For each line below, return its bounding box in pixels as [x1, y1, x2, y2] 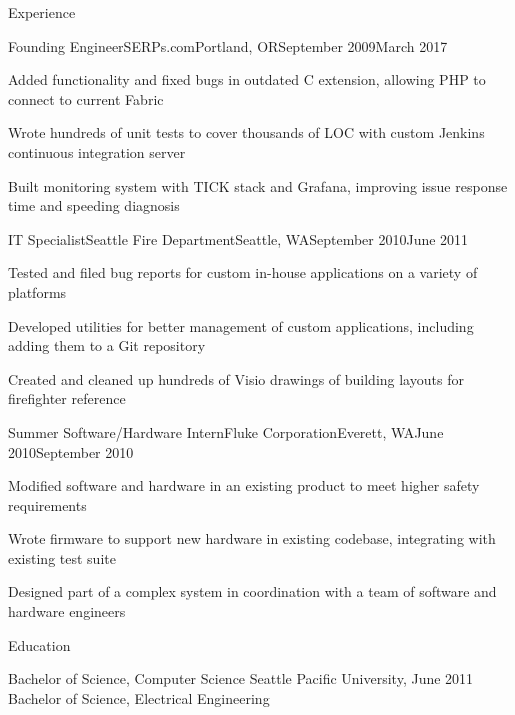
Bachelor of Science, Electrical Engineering [8, 687, 270, 708]
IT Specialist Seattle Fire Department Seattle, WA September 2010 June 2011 [8, 228, 469, 249]
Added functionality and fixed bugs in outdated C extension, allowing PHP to [8, 69, 486, 90]
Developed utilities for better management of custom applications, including [8, 315, 474, 336]
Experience [8, 2, 76, 22]
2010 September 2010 [8, 441, 134, 462]
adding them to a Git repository [8, 335, 206, 356]
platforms [8, 281, 67, 302]
